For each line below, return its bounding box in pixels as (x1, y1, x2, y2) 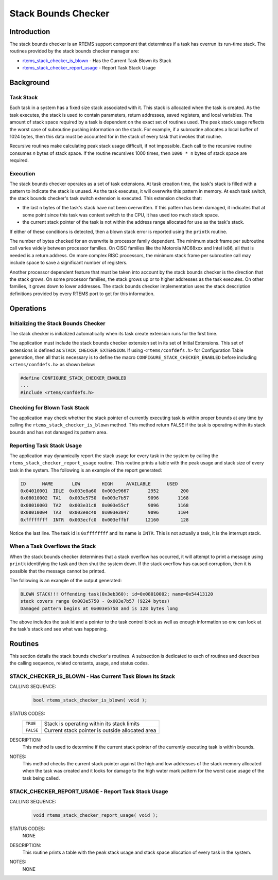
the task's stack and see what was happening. (9, 626, 108, 632)
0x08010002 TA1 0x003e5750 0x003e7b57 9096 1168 (20, 495, 189, 501)
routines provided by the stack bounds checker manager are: (9, 48, 140, 54)
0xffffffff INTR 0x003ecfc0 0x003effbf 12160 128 (20, 517, 189, 523)
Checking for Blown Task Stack (9, 404, 90, 411)
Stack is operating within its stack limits (44, 720, 140, 727)
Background (9, 78, 50, 87)
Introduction (9, 27, 50, 36)
